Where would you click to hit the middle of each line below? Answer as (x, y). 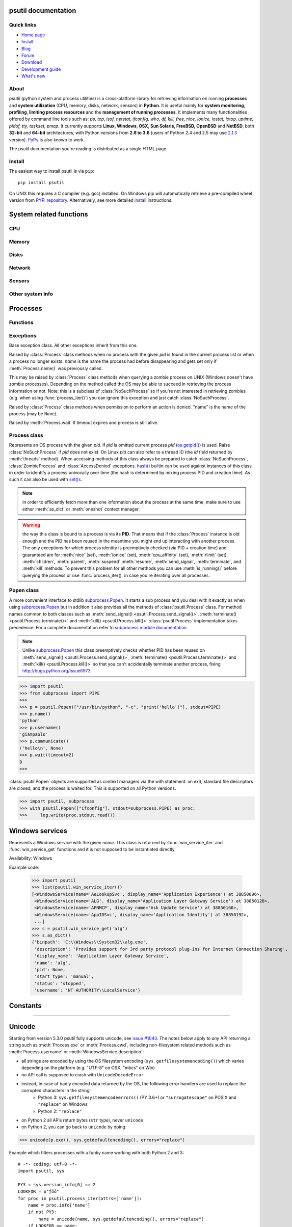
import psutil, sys (41, 1171)
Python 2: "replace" (60, 1111)
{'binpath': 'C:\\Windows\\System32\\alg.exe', (90, 942)
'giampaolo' (34, 734)
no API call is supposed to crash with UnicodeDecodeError (83, 1074)
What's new (33, 76)
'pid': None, (50, 970)
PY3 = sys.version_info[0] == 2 (57, 1185)
